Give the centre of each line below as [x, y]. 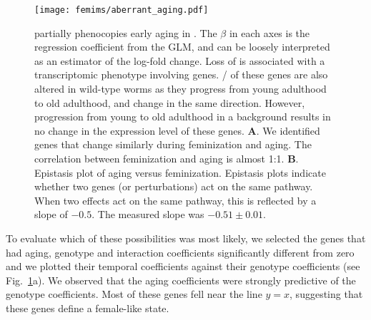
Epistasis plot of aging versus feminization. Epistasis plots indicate [180, 172]
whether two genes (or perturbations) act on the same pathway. [174, 186]
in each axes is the [269, 32]
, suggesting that [326, 294]
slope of [51, 214]
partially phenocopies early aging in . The [126, 32]
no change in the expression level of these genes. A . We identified [177, 130]
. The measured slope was [148, 214]
